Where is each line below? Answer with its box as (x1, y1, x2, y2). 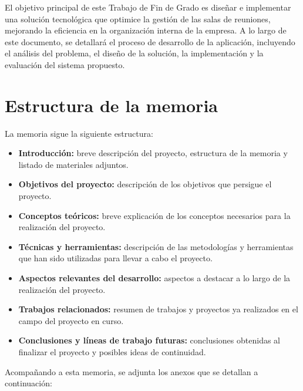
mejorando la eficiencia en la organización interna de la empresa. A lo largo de (5, 24, 287, 36)
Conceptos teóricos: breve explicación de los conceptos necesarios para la (18, 209, 291, 221)
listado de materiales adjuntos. (18, 158, 129, 170)
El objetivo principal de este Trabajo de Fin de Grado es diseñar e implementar (5, 1, 291, 13)
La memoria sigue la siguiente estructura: (5, 127, 153, 139)
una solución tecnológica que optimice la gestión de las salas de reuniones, (5, 12, 271, 25)
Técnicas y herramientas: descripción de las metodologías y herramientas (18, 240, 294, 252)
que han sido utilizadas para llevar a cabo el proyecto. (18, 252, 213, 264)
